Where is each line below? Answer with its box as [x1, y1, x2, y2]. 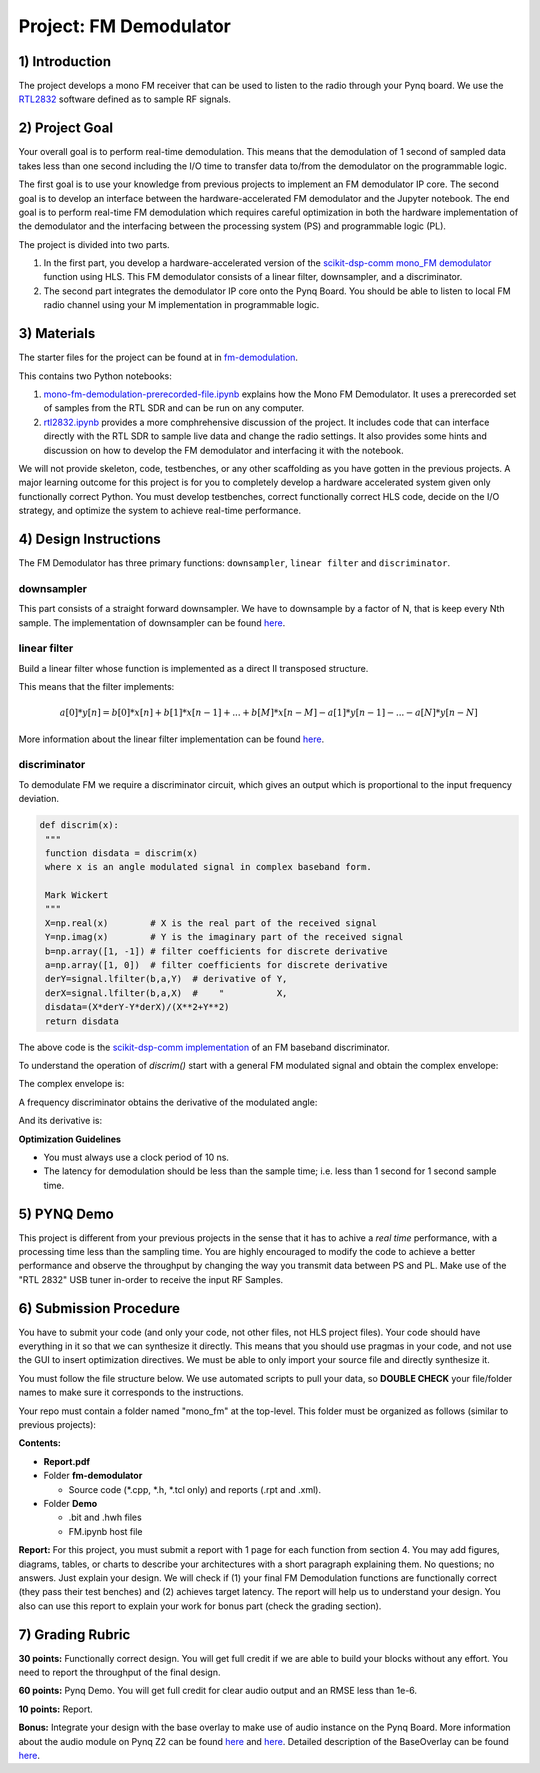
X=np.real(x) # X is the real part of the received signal [45, 917, 378, 929]
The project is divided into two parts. [18, 238, 170, 250]
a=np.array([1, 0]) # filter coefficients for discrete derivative [45, 960, 388, 971]
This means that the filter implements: [18, 681, 175, 693]
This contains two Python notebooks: [18, 370, 172, 382]
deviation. [18, 793, 60, 805]
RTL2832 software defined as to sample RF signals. [18, 93, 232, 105]
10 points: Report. [18, 1703, 94, 1715]
